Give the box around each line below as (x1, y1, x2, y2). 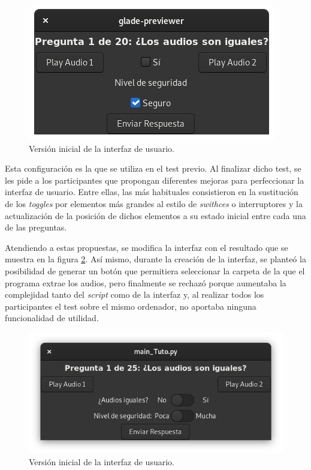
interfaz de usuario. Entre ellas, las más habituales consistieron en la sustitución (5, 185, 298, 198)
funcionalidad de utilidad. (5, 312, 99, 324)
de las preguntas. (5, 221, 67, 233)
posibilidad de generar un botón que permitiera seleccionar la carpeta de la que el (5, 264, 305, 277)
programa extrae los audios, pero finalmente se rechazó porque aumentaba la (5, 276, 286, 289)
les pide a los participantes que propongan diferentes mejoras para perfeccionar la (5, 173, 304, 186)
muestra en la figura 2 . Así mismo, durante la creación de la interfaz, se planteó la (5, 253, 306, 265)
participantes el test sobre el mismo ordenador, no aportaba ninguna (5, 300, 256, 312)
